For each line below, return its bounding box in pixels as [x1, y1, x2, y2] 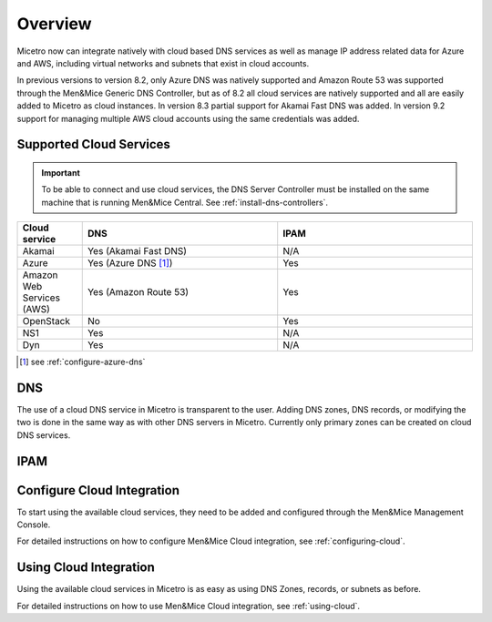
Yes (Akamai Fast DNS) [87, 245, 187, 258]
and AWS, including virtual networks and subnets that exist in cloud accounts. [16, 57, 310, 68]
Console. [16, 519, 51, 530]
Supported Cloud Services [16, 137, 170, 152]
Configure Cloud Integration [16, 483, 179, 498]
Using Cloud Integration [16, 560, 155, 576]
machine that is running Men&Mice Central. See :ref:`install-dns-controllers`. [41, 197, 328, 208]
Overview [16, 14, 92, 34]
